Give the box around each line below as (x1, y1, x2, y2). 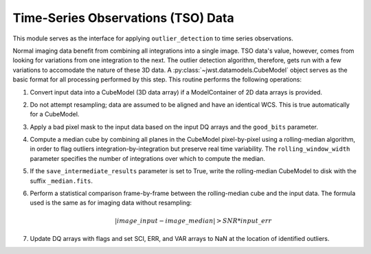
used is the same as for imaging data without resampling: (30, 199, 192, 207)
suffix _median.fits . (30, 177, 93, 185)
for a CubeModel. (30, 110, 80, 118)
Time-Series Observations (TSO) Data (12, 10, 234, 25)
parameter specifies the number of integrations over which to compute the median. (30, 154, 266, 162)
